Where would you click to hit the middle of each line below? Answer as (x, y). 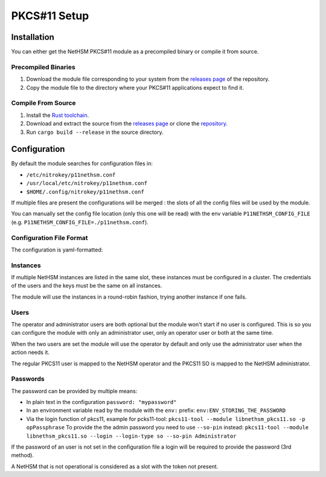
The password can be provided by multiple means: (74, 391)
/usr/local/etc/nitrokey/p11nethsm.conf (87, 183)
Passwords (28, 379)
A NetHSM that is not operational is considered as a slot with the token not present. (115, 466)
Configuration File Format (50, 238)
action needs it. (30, 352)
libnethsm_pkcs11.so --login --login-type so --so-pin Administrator (131, 436)
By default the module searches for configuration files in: (82, 163)
